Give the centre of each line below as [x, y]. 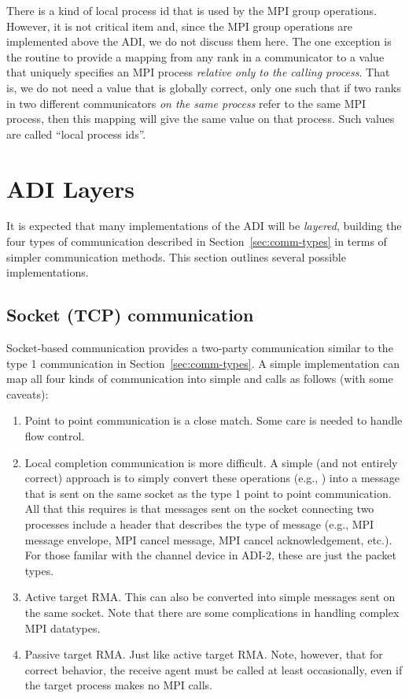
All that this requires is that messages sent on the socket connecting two [199, 509]
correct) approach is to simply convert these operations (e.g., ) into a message [212, 478]
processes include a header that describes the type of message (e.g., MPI [199, 523]
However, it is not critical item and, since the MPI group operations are [180, 26]
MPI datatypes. [63, 627]
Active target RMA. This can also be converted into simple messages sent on [210, 597]
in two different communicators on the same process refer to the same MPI [186, 103]
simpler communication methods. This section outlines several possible [176, 256]
